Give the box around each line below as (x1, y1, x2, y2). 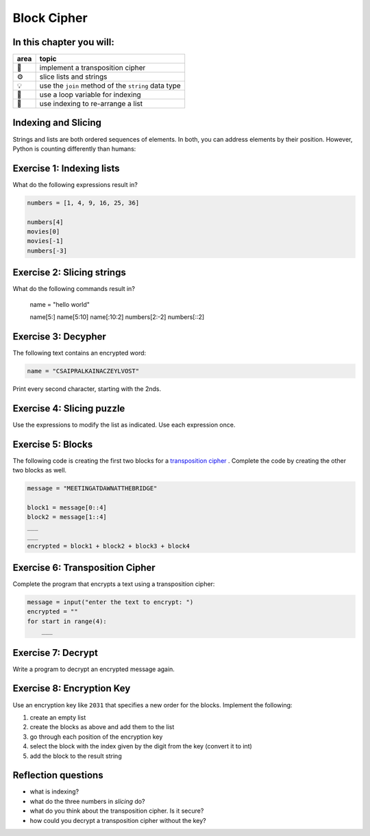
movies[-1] (27, 237, 64, 245)
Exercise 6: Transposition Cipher (12, 561, 156, 573)
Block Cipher (12, 10, 88, 25)
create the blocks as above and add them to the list (29, 723, 175, 731)
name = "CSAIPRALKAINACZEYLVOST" (27, 367, 140, 375)
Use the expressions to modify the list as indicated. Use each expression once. (12, 420, 236, 429)
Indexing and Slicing (12, 117, 102, 129)
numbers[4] (27, 218, 64, 226)
